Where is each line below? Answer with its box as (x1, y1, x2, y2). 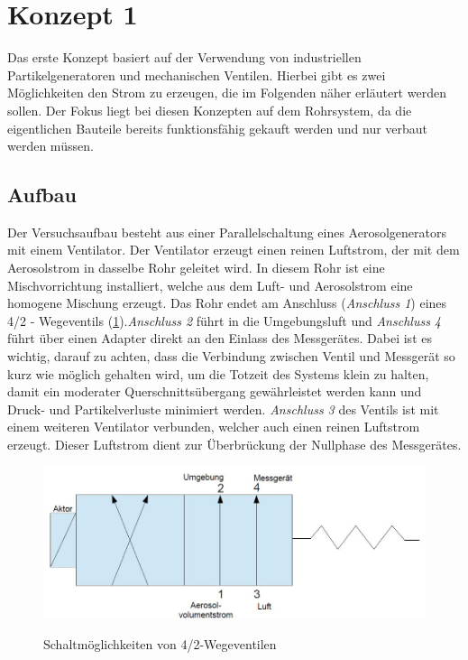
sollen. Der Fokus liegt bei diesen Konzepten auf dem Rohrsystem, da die (7, 100, 412, 119)
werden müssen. (7, 136, 94, 155)
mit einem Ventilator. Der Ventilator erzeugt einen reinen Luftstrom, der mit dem (7, 240, 460, 259)
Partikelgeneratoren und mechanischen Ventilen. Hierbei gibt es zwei (7, 65, 386, 84)
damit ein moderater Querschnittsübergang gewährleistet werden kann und (7, 382, 422, 401)
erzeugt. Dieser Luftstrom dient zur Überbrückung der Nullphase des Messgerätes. (7, 435, 462, 454)
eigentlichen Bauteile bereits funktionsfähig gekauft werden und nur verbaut (7, 118, 428, 137)
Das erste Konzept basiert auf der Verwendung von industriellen (7, 48, 362, 67)
